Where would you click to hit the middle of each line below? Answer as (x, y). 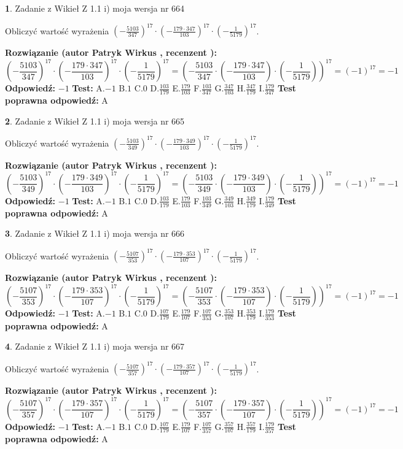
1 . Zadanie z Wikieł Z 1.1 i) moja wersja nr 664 (95, 8)
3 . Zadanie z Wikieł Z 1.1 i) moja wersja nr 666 (95, 233)
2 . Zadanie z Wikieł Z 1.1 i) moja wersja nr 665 (95, 121)
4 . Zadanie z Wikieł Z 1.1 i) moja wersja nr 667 (95, 346)
